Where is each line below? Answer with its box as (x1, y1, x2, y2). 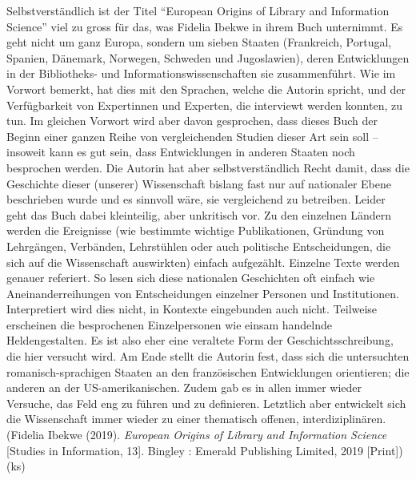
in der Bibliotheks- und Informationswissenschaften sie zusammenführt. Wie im (6, 65, 396, 82)
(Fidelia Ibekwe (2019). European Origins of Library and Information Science (6, 426, 387, 443)
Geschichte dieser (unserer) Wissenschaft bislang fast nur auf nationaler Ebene (6, 175, 391, 192)
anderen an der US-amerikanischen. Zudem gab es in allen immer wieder (6, 379, 362, 396)
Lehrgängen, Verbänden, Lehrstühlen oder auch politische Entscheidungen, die (6, 237, 391, 254)
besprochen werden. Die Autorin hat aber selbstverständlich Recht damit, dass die (6, 159, 410, 175)
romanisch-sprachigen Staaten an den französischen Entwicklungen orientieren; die (6, 363, 410, 380)
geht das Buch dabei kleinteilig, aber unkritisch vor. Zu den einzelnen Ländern (6, 206, 392, 223)
